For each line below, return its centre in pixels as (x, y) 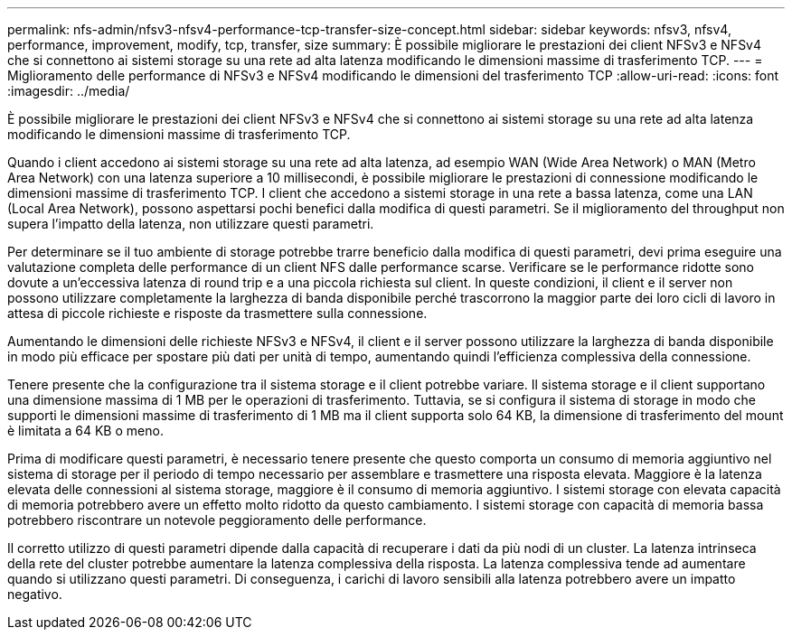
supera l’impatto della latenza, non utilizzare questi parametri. (191, 224)
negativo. (35, 594)
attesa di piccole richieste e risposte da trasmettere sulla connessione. (217, 313)
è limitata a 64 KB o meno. (85, 431)
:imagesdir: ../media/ (69, 91)
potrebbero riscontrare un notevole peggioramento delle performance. (217, 520)
